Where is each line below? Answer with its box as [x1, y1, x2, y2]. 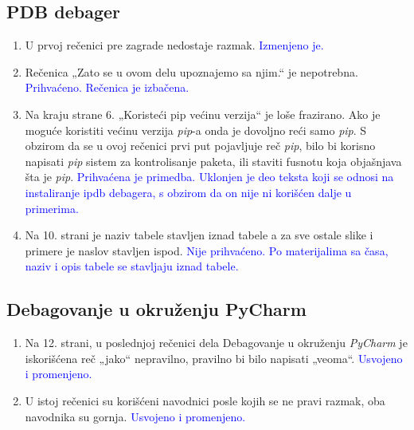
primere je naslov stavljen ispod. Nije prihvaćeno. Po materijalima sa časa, [25, 242, 389, 258]
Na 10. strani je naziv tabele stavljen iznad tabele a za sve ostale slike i [25, 227, 373, 243]
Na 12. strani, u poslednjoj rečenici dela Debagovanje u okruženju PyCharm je [25, 334, 408, 351]
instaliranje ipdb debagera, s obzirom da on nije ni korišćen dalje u [25, 183, 352, 200]
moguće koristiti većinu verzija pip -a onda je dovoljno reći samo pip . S [25, 121, 367, 138]
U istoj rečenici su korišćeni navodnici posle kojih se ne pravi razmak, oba [25, 392, 385, 408]
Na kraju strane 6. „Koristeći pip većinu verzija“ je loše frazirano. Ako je [25, 105, 381, 122]
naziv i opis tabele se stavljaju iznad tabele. [25, 258, 239, 274]
